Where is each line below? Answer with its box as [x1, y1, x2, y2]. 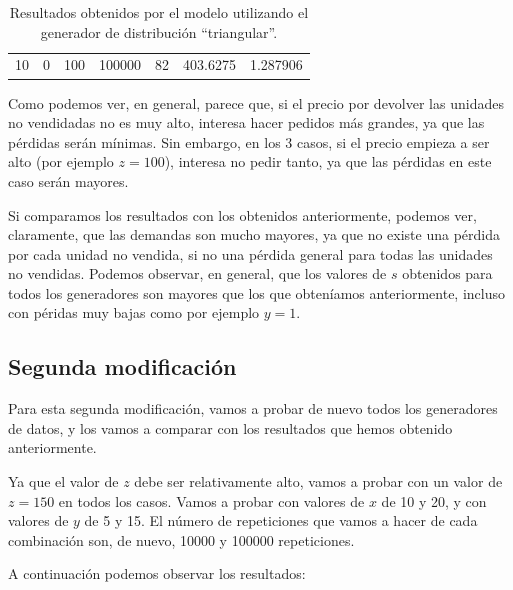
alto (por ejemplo [8, 151, 114, 172]
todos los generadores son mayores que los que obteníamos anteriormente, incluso [8, 282, 505, 303]
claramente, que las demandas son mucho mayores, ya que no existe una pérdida [8, 224, 501, 245]
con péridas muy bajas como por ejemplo [8, 302, 260, 323]
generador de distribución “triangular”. [40, 21, 278, 42]
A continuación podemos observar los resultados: [8, 563, 306, 584]
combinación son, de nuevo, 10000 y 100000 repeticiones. [8, 529, 355, 550]
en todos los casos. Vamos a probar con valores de [58, 490, 365, 511]
